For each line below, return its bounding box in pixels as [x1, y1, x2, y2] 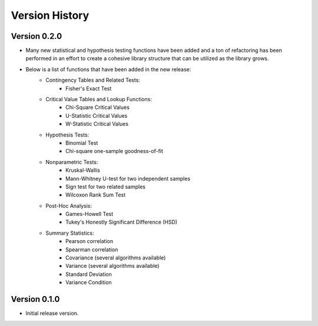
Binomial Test [65, 139, 98, 147]
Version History [11, 9, 90, 22]
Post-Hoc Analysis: [45, 202, 92, 209]
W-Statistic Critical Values [65, 121, 129, 128]
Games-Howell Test [65, 211, 114, 218]
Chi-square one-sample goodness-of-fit [65, 148, 163, 155]
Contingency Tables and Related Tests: [45, 76, 141, 84]
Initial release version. [25, 310, 79, 317]
